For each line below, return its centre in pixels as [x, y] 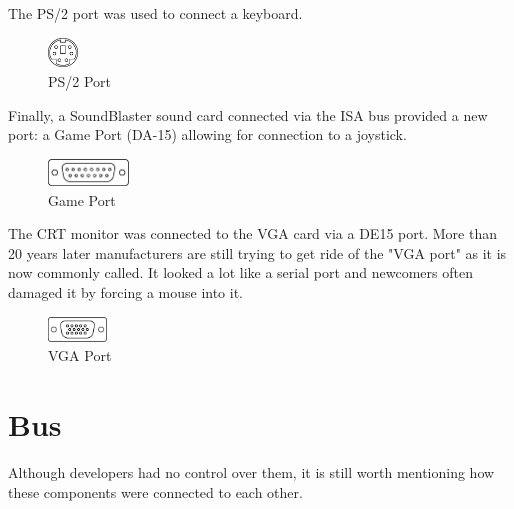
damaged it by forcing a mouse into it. [126, 292]
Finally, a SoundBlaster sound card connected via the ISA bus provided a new [248, 114]
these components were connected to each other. [155, 491]
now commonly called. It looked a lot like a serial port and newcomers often [240, 272]
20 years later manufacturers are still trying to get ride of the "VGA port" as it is [257, 252]
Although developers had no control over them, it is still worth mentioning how [251, 472]
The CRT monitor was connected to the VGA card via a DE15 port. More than [252, 233]
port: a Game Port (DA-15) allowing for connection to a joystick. [207, 134]
